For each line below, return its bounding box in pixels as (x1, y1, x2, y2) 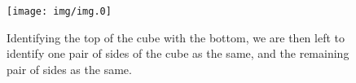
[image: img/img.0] (7, 6, 112, 17)
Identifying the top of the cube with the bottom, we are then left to (7, 28, 345, 46)
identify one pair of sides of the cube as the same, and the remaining (7, 45, 349, 62)
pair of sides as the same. (7, 60, 132, 77)
